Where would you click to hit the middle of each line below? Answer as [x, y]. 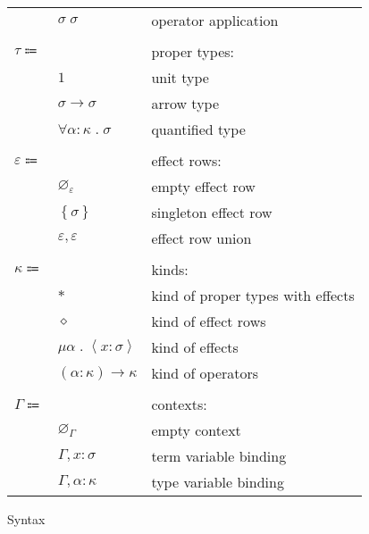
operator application [215, 20]
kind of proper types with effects [253, 295]
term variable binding [219, 456]
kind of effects [195, 347]
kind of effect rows [209, 321]
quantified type [198, 129]
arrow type [185, 103]
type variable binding [218, 482]
